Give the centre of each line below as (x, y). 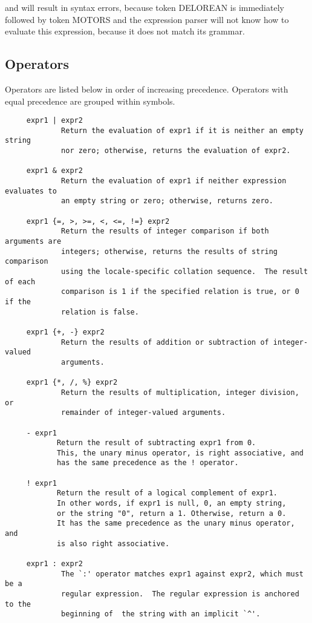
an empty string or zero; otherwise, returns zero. (167, 201)
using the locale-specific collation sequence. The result (185, 272)
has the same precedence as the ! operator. (148, 463)
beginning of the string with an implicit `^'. (161, 614)
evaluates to (31, 191)
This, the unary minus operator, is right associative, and (180, 453)
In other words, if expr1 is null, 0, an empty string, (171, 504)
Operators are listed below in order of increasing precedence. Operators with (147, 89)
